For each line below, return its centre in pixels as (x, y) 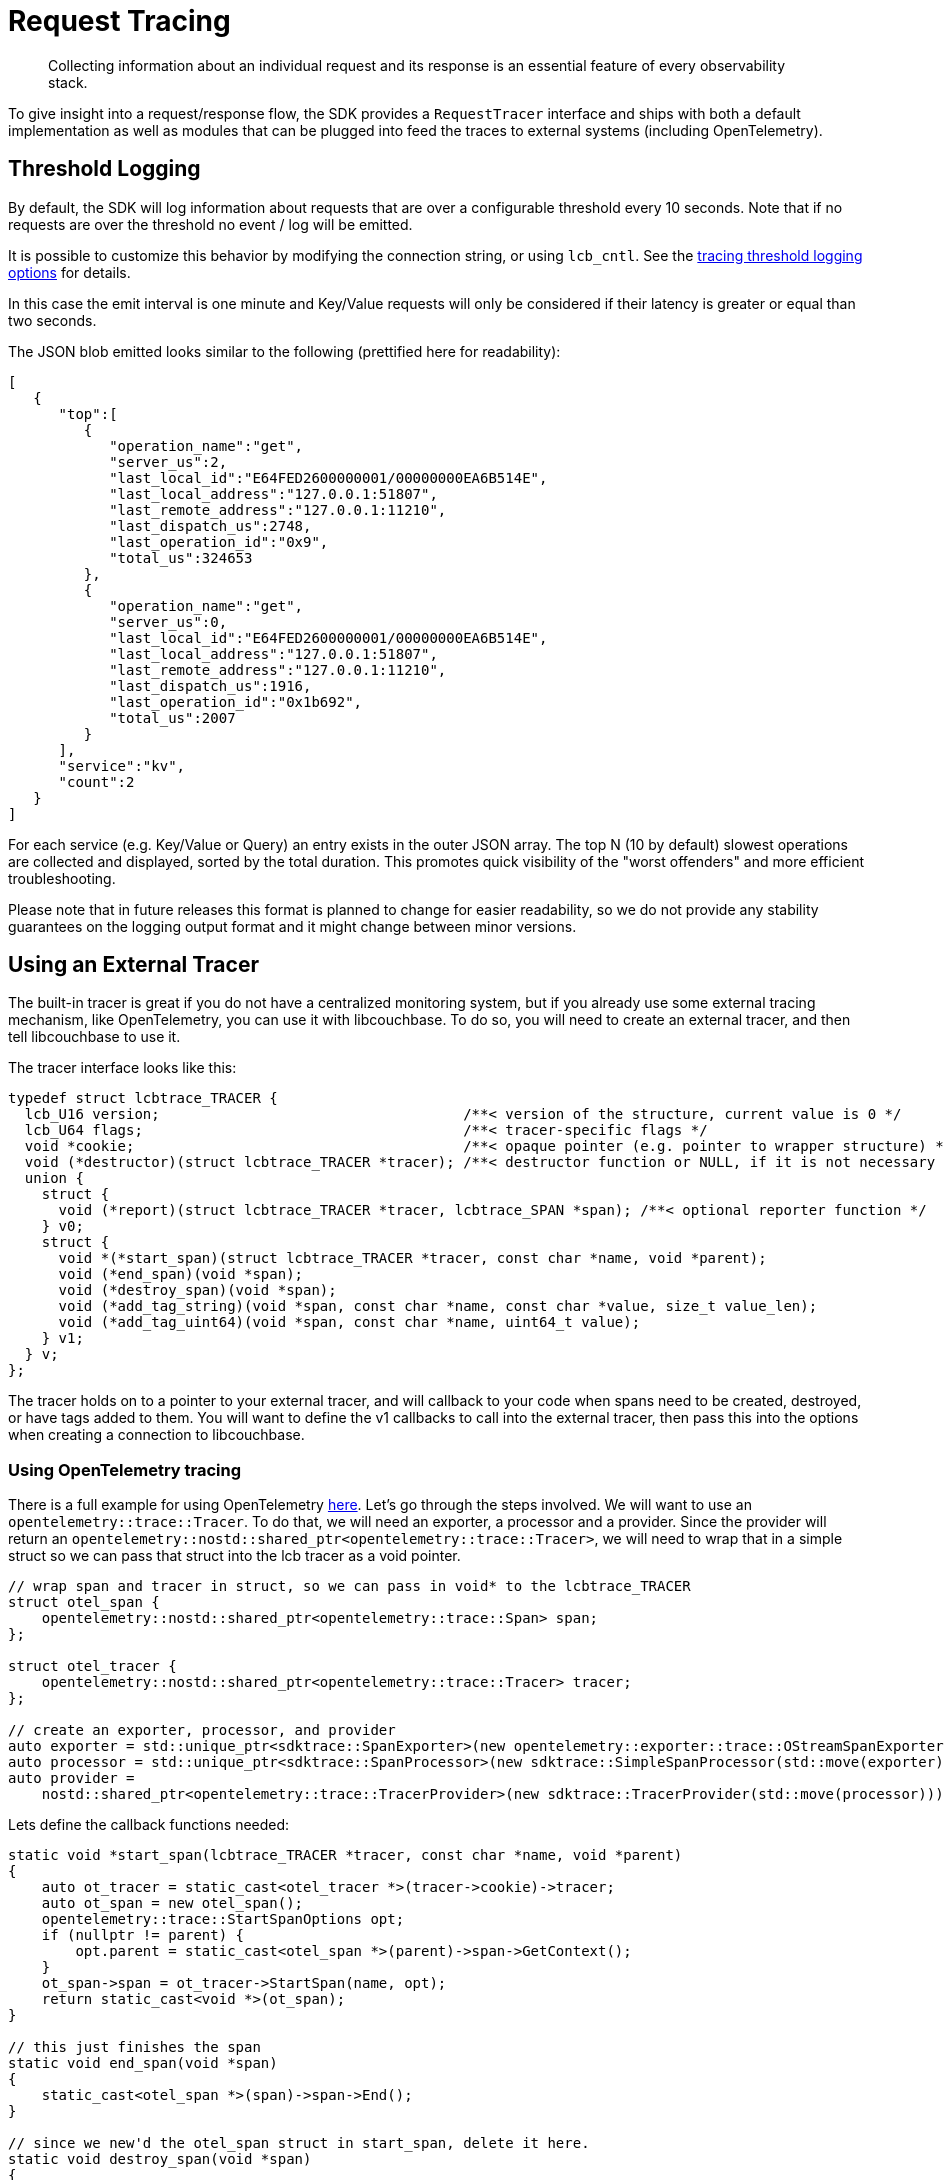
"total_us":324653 (181, 557)
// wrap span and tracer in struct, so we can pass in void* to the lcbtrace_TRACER (349, 1586)
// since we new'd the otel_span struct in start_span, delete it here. (299, 2143)
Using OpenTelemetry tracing (125, 1469)
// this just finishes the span (134, 2047)
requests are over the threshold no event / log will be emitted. (210, 224)
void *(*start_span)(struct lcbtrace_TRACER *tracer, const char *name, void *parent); (412, 1258)
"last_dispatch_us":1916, (210, 685)
